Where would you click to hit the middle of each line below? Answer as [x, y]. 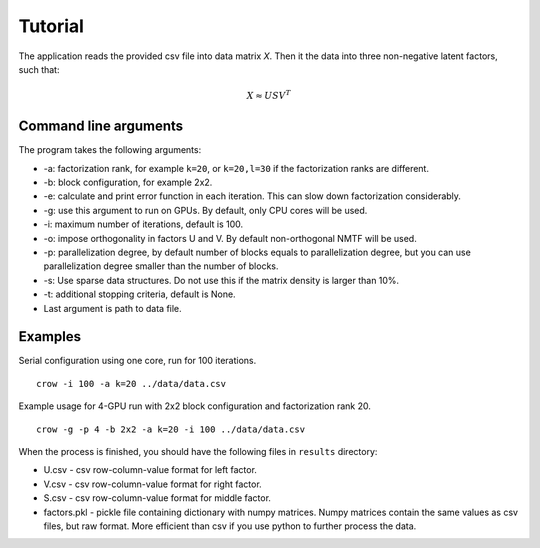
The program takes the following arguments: [110, 150]
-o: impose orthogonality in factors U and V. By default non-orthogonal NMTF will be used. [230, 238]
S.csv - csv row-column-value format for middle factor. [157, 498]
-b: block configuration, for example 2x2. [128, 182]
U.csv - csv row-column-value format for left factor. [150, 470]
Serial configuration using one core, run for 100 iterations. [137, 361]
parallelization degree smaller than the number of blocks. [161, 266]
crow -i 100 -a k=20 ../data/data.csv [131, 383]
